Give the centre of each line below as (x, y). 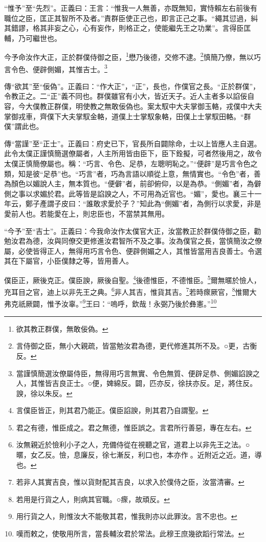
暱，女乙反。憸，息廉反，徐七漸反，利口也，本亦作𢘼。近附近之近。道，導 (139, 455)
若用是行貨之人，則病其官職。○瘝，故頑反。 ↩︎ (93, 499)
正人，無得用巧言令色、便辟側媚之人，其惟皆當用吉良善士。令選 (154, 251)
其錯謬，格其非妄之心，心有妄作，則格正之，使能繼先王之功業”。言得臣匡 (128, 28)
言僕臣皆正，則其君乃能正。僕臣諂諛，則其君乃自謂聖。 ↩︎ (112, 410)
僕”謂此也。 (24, 126)
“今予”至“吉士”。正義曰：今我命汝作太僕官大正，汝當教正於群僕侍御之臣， (129, 231)
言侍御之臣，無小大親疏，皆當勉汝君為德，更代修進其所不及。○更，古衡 (137, 346)
